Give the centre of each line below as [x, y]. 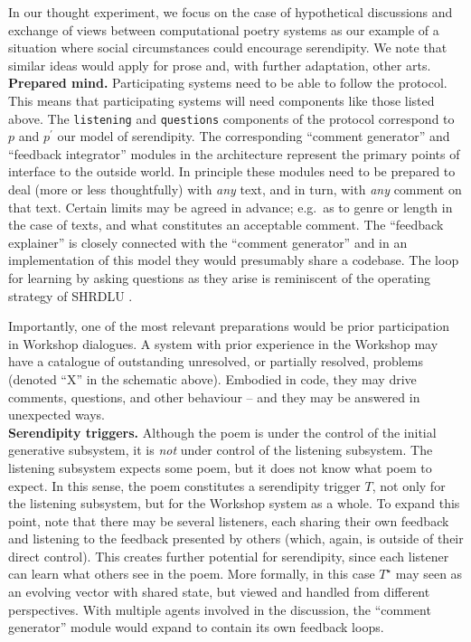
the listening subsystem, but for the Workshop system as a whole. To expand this [234, 503]
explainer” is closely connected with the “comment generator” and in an [208, 242]
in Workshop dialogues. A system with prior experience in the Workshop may [223, 343]
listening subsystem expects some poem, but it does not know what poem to [220, 467]
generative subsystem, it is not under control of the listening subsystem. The [221, 450]
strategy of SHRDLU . [71, 295]
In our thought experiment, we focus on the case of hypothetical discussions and [231, 12]
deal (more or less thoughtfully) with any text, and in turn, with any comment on [235, 189]
